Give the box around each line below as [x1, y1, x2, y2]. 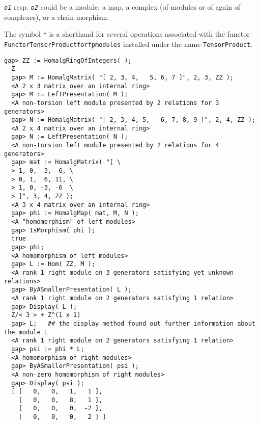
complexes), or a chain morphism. [4, 11, 109, 22]
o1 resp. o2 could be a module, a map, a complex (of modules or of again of [4, 2, 241, 12]
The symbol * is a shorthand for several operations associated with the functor [4, 29, 250, 39]
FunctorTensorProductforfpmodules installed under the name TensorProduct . [4, 38, 252, 49]
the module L [4, 328, 48, 336]
